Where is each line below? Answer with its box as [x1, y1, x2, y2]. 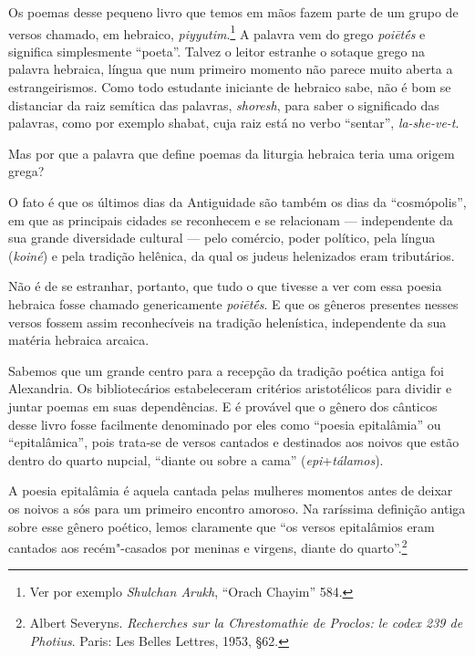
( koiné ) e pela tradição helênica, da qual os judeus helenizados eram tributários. [8, 245, 455, 265]
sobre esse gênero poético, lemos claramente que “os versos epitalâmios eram [8, 516, 435, 536]
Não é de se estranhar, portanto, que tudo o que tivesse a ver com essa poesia [8, 276, 442, 296]
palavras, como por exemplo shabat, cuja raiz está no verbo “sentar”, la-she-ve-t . [8, 113, 460, 132]
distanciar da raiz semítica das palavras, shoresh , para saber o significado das [8, 95, 439, 114]
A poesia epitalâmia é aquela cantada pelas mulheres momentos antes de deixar [8, 481, 453, 500]
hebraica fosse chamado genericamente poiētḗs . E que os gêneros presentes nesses [8, 294, 459, 313]
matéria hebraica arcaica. [8, 330, 150, 349]
